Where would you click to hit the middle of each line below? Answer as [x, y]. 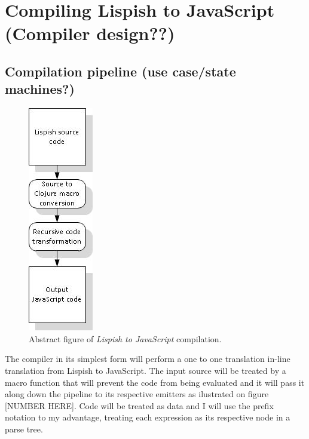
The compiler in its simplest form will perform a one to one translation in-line [148, 359]
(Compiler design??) [90, 33]
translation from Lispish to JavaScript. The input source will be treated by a [146, 370]
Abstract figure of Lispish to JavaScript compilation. [125, 338]
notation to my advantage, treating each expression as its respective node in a [148, 417]
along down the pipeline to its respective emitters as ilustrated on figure [137, 394]
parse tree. [24, 429]
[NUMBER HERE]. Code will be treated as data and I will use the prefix [139, 405]
